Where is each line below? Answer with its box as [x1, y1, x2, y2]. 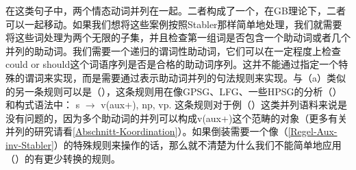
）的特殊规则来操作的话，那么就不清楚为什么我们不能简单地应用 [53, 137, 342, 151]
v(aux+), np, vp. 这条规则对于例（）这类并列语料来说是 [101, 97, 347, 112]
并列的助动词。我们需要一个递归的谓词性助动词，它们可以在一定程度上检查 [5, 43, 341, 58]
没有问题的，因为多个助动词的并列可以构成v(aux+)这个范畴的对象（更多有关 [5, 110, 348, 125]
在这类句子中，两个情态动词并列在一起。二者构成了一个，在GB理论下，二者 [5, 3, 346, 17]
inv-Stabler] [5, 137, 54, 151]
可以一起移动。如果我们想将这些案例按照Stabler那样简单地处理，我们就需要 [5, 16, 342, 31]
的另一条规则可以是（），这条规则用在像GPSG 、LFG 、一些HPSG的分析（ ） [5, 84, 342, 98]
